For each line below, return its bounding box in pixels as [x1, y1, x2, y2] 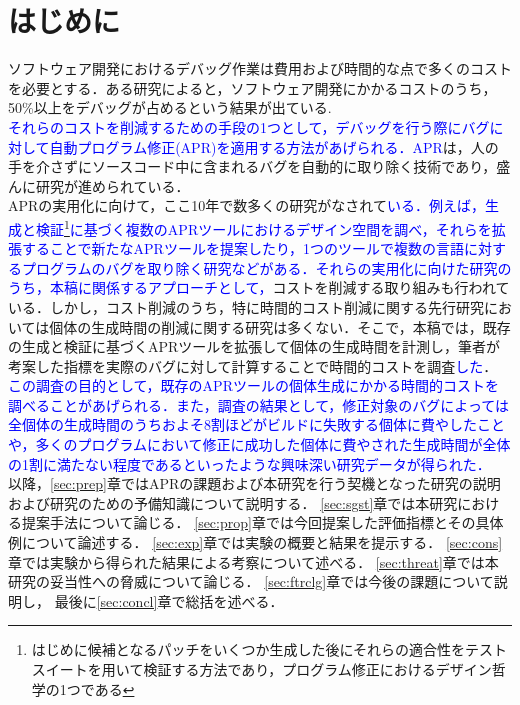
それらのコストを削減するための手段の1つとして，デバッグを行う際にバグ [8, 116, 490, 137]
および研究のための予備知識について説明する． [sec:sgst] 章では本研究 [8, 492, 458, 513]
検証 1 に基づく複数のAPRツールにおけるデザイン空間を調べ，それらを [35, 215, 492, 239]
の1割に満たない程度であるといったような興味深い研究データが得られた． [8, 453, 491, 474]
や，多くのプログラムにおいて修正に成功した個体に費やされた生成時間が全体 [8, 434, 511, 455]
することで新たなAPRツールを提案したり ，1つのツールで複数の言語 [21, 238, 464, 259]
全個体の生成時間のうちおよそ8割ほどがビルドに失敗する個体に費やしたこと [8, 414, 505, 435]
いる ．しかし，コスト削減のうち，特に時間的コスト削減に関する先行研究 [8, 296, 484, 317]
